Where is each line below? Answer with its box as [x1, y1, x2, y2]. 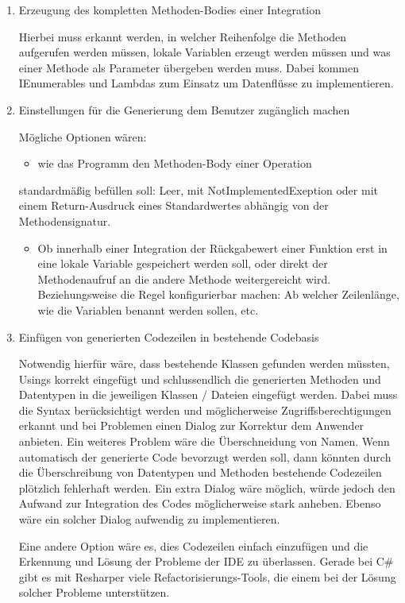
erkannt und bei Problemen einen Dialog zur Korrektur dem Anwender [18, 417, 364, 434]
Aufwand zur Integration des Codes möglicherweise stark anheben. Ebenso [18, 495, 381, 512]
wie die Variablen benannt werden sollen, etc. [37, 301, 259, 318]
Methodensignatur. [18, 212, 111, 229]
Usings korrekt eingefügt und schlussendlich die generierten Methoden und [18, 370, 381, 387]
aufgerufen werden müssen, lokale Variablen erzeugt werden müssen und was [18, 44, 391, 60]
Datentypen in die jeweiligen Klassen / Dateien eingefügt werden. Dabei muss [18, 386, 398, 403]
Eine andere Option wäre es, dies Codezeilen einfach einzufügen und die [18, 537, 368, 554]
